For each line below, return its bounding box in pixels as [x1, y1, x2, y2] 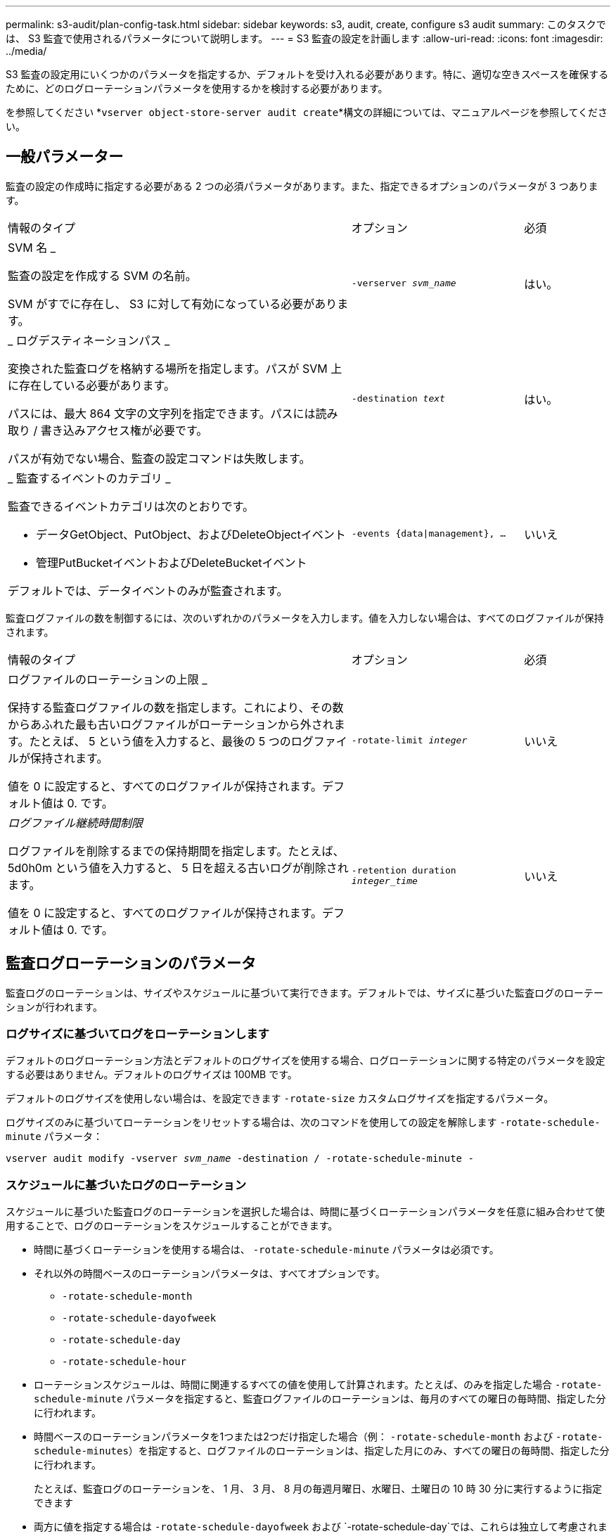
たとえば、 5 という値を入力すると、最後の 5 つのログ [29, 734, 314, 748]
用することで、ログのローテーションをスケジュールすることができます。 [6, 1220, 338, 1232]
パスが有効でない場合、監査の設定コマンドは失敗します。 [8, 451, 311, 466]
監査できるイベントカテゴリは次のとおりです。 [8, 499, 255, 513]
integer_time [351, 875, 418, 886]
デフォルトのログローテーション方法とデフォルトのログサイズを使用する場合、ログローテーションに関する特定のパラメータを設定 [6, 1054, 605, 1067]
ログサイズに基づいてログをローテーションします [6, 1027, 269, 1042]
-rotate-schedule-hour [62, 1356, 187, 1368]
